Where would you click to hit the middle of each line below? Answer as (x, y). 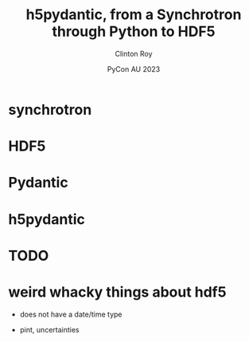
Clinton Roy (134, 53)
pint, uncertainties (49, 329)
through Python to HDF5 (134, 31)
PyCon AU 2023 (134, 69)
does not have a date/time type (71, 314)
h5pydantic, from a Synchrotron (134, 15)
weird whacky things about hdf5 (117, 292)
